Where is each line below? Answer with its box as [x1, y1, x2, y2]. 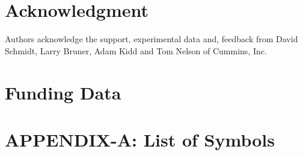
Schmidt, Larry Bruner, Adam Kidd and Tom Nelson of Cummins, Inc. [5, 44, 267, 57]
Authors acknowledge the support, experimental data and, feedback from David [5, 33, 298, 45]
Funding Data [5, 80, 121, 104]
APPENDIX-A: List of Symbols [5, 127, 275, 151]
